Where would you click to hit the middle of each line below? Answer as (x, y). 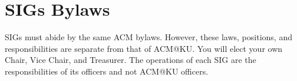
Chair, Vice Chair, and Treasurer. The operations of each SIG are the (131, 60)
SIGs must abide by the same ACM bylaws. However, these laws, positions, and (148, 37)
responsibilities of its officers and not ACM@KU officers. (107, 71)
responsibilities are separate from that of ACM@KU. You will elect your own (144, 48)
